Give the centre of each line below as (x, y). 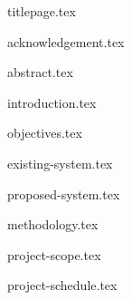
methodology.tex (53, 224)
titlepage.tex (42, 11)
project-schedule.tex (62, 285)
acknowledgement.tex (66, 41)
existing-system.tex (60, 163)
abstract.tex (40, 72)
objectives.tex (45, 133)
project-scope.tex (54, 254)
